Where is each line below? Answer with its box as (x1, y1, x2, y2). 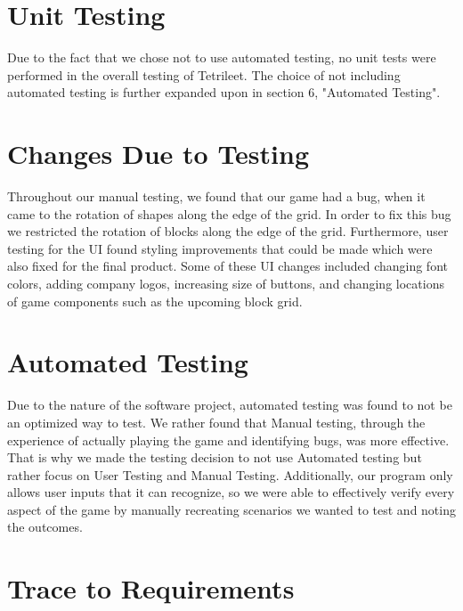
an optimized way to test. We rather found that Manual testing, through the (7, 412, 426, 431)
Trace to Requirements (7, 570, 295, 607)
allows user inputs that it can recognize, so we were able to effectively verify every (7, 483, 455, 501)
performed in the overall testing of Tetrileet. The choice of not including (7, 65, 401, 84)
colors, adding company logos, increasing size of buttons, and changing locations (7, 274, 444, 292)
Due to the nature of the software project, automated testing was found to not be (7, 395, 452, 414)
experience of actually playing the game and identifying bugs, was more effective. (7, 430, 450, 449)
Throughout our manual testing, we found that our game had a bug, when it (7, 187, 426, 206)
